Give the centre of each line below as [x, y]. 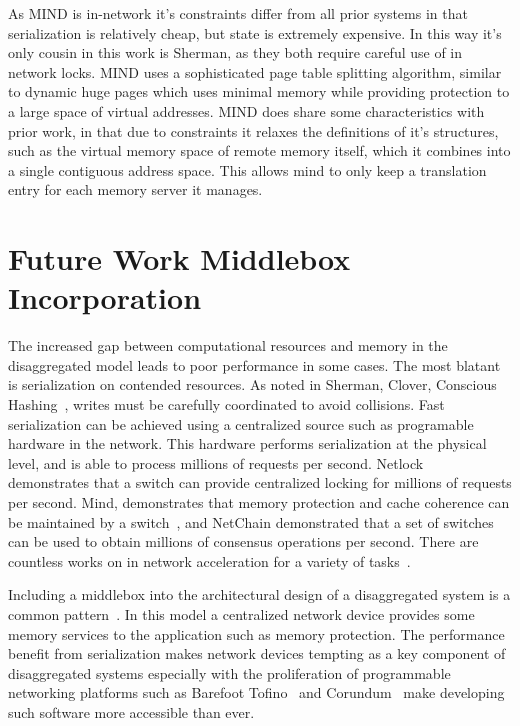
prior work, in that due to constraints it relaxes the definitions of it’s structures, [253, 130]
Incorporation [105, 297]
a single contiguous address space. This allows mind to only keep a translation [247, 169]
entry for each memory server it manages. [135, 189]
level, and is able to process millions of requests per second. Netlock [216, 462]
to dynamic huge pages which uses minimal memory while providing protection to [259, 91]
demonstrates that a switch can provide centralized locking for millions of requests [260, 482]
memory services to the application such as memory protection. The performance [256, 633]
